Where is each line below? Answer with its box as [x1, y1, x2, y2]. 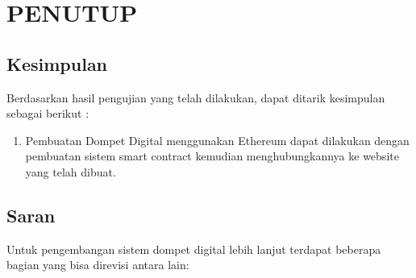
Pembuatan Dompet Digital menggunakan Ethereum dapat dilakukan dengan [25, 131, 410, 148]
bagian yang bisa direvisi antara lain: [6, 256, 189, 273]
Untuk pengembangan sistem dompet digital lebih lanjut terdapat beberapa [6, 240, 381, 257]
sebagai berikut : [6, 105, 89, 122]
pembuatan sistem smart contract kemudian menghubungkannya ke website [25, 147, 399, 164]
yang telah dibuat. [25, 163, 116, 180]
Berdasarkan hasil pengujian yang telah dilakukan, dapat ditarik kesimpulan [6, 89, 385, 106]
